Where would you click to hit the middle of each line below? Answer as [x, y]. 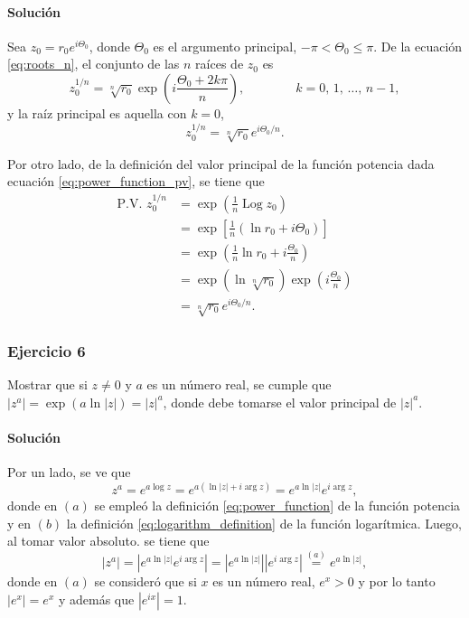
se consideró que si [145, 581]
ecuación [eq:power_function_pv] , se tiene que [136, 181]
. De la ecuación [418, 46]
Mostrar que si [47, 384]
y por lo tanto [397, 581]
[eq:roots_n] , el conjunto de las [94, 64]
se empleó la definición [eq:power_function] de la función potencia [277, 506]
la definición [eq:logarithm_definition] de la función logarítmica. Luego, [264, 523]
